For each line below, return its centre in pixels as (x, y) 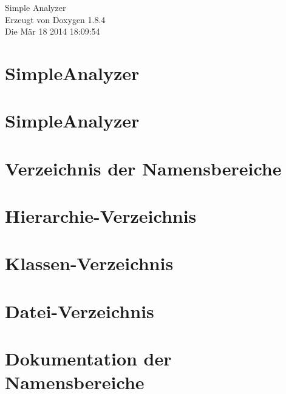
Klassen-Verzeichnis (89, 263)
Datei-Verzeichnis (80, 311)
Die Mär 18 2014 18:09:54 (53, 31)
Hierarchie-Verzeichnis (101, 216)
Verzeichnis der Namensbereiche (143, 168)
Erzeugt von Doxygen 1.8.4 (55, 19)
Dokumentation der (88, 358)
